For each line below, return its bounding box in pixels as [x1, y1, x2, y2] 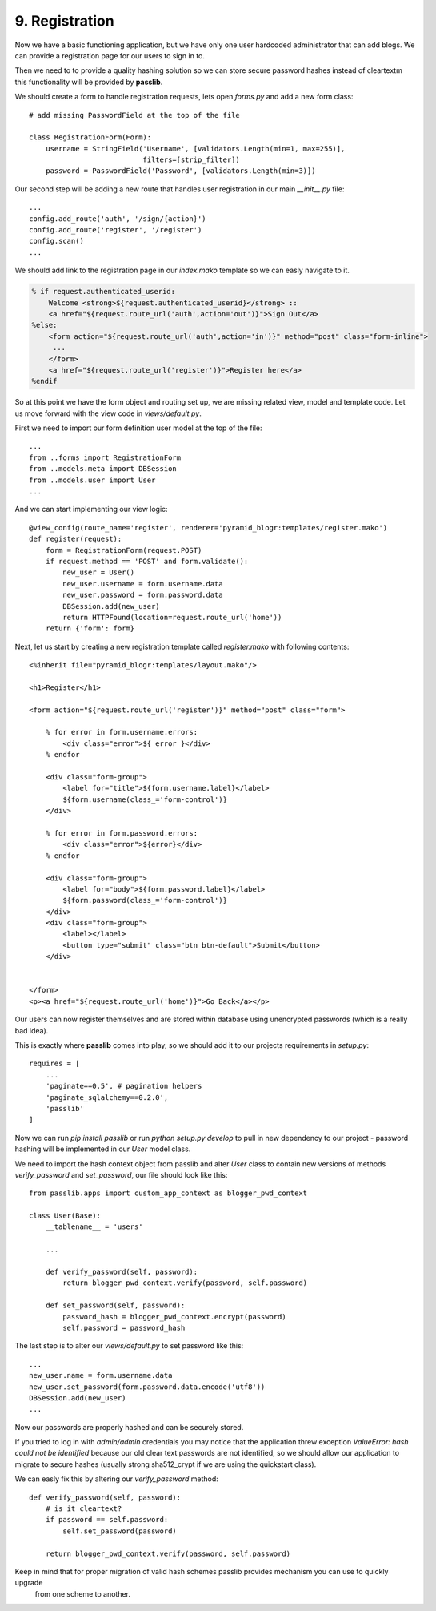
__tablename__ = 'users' [45, 1222, 143, 1231]
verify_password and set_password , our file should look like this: [14, 1170, 228, 1179]
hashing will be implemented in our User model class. [14, 1144, 191, 1154]
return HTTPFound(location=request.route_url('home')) [62, 613, 282, 622]
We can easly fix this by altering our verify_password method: [14, 1474, 219, 1484]
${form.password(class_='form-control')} [62, 896, 228, 905]
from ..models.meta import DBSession [29, 465, 178, 473]
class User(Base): [29, 1211, 102, 1221]
